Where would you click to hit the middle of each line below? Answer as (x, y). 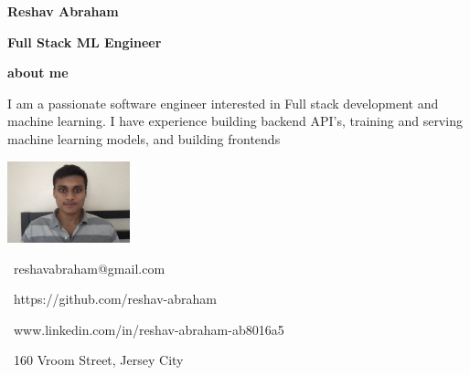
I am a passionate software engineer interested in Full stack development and (223, 103)
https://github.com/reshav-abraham (115, 299)
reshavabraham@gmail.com (89, 268)
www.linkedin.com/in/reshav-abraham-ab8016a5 (149, 329)
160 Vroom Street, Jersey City (98, 360)
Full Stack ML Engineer (85, 42)
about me (38, 73)
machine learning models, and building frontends (144, 138)
